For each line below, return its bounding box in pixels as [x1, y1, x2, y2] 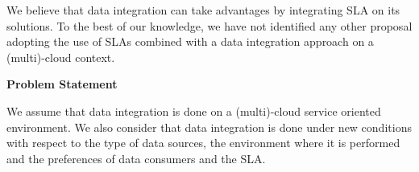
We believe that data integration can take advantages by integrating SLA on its [6, 2, 400, 18]
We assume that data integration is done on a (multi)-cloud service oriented [6, 102, 381, 119]
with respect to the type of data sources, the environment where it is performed [6, 134, 400, 151]
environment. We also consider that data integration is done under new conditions [6, 118, 412, 135]
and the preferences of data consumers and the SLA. [6, 149, 266, 166]
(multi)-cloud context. [6, 48, 115, 65]
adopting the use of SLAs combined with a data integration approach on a [6, 33, 374, 50]
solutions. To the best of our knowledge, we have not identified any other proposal [6, 17, 413, 34]
